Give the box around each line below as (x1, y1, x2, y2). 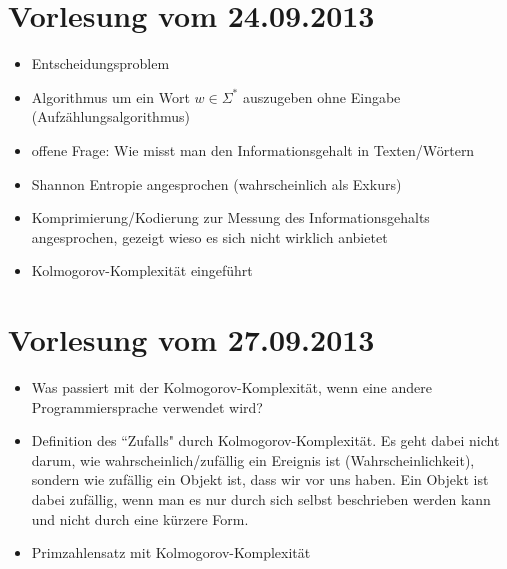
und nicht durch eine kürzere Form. (31, 508, 249, 529)
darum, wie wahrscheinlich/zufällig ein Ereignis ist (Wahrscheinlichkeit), (31, 449, 475, 470)
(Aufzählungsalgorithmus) (31, 106, 190, 127)
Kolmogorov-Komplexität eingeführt (31, 260, 253, 281)
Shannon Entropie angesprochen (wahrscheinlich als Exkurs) (31, 173, 402, 194)
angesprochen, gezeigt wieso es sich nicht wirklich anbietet (31, 226, 388, 247)
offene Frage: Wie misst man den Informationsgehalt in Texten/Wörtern (31, 139, 475, 160)
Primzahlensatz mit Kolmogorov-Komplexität (31, 542, 311, 563)
